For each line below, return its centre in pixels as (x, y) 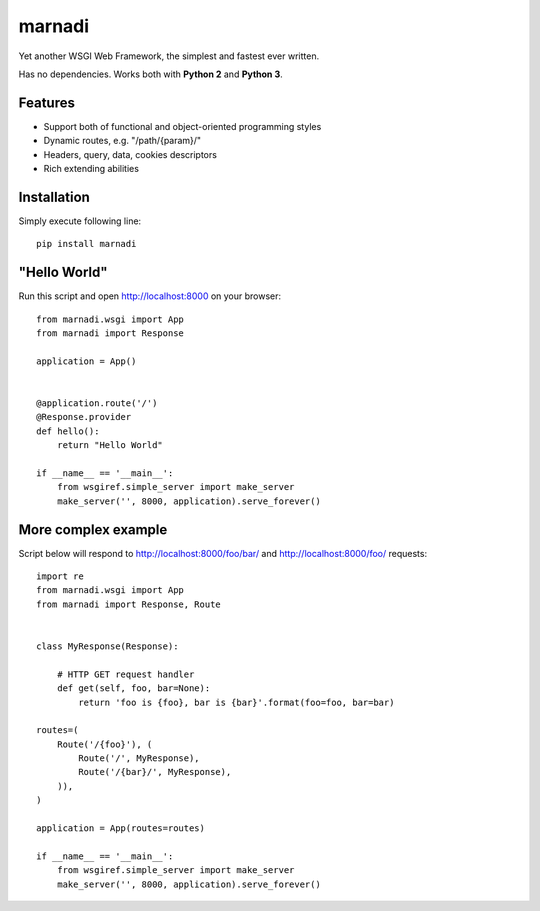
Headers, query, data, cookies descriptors (130, 154)
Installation (54, 196)
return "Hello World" (110, 445)
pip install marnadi (86, 244)
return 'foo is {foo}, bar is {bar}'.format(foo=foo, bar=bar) (236, 702)
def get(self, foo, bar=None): (133, 688)
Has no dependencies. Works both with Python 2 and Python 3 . (151, 74)
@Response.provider (84, 417)
